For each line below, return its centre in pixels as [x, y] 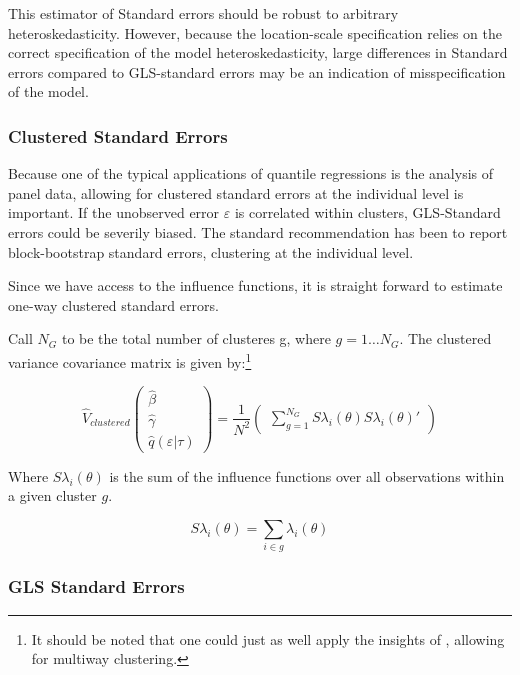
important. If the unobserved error [114, 212]
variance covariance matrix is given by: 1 [130, 360]
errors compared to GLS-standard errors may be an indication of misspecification [257, 71]
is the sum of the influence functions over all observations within [307, 475]
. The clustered [445, 338]
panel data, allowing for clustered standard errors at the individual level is [236, 192]
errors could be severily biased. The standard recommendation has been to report [258, 231]
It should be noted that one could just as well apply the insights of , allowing [268, 638]
